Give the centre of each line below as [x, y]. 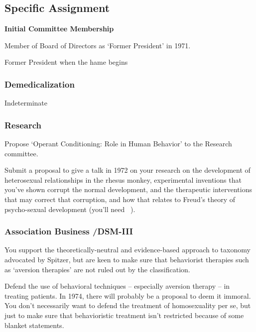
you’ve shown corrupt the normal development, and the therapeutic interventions [128, 189]
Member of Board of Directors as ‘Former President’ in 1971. [98, 45]
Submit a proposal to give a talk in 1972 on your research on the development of [128, 170]
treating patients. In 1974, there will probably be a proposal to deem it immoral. [128, 295]
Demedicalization [40, 84]
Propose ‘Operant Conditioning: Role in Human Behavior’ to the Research [118, 144]
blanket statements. [34, 325]
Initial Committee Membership [59, 29]
